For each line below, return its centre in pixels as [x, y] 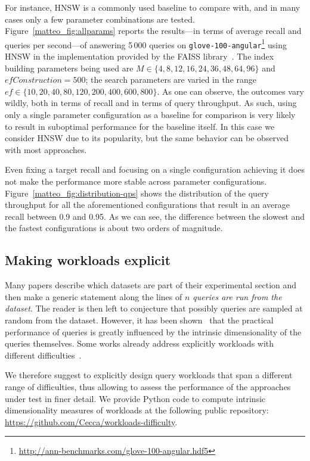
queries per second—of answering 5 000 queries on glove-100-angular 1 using [146, 43]
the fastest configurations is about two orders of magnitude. [114, 228]
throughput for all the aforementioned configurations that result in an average [148, 205]
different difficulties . [43, 355]
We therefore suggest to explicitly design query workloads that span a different [149, 375]
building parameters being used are [69, 68]
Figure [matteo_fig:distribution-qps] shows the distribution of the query [137, 193]
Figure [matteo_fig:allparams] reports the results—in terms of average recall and [153, 31]
